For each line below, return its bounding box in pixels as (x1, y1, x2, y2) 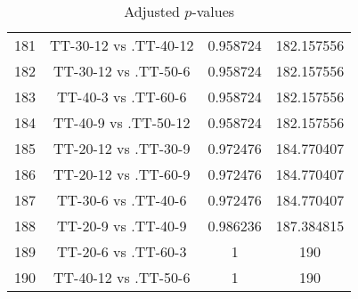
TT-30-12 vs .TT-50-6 (53, 61, 191, 81)
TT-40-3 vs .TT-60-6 (57, 86, 187, 107)
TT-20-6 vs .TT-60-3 (57, 241, 187, 262)
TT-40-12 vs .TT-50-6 (53, 267, 191, 287)
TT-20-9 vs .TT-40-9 (57, 215, 187, 236)
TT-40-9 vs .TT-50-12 (53, 112, 191, 133)
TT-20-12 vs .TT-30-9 (53, 138, 191, 158)
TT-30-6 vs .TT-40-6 (57, 190, 187, 210)
